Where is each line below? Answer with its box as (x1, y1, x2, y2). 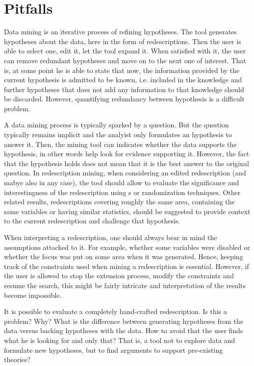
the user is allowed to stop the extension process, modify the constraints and (4, 270, 234, 281)
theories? (4, 354, 31, 365)
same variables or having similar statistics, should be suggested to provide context (4, 206, 251, 216)
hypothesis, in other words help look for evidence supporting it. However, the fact (4, 148, 250, 159)
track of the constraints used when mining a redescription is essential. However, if (4, 261, 249, 271)
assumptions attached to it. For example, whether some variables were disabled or (4, 242, 250, 252)
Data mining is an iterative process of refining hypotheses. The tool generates (4, 26, 237, 37)
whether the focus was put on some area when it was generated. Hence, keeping (4, 251, 243, 262)
